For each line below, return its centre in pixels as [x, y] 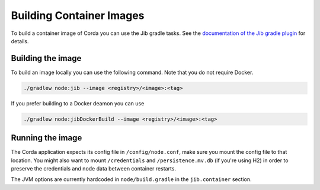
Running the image [47, 138]
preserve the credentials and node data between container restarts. [93, 169]
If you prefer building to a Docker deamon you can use [78, 103]
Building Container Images [78, 15]
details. [20, 41]
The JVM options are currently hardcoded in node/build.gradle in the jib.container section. [131, 179]
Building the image [46, 58]
